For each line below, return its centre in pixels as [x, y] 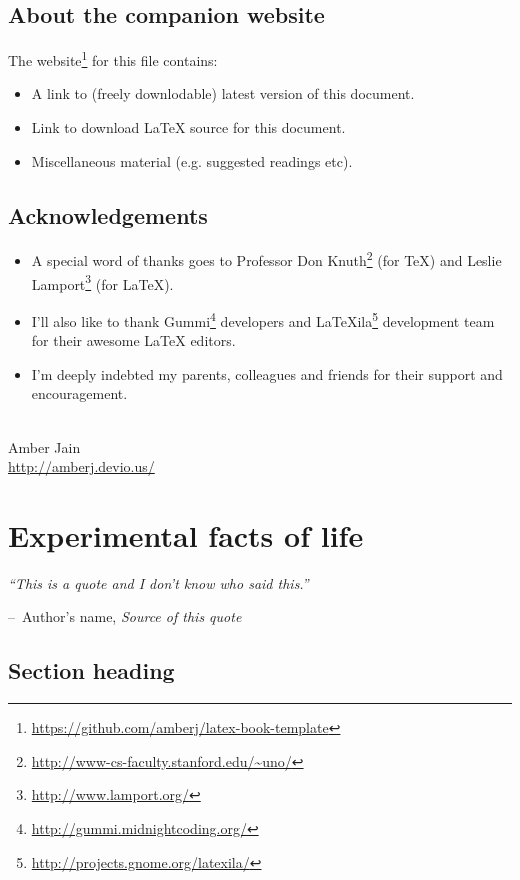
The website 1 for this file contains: [113, 58]
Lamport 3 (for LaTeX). [102, 282]
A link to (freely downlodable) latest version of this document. [223, 93]
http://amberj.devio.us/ [81, 466]
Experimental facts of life [186, 534]
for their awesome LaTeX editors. [133, 340]
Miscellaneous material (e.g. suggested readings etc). [192, 160]
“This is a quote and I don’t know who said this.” [158, 582]
